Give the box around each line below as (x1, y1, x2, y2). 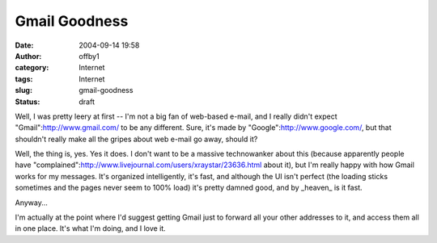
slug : (15, 86, 32, 95)
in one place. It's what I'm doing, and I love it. (15, 224, 166, 233)
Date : (15, 40, 34, 50)
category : (15, 63, 49, 73)
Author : (15, 51, 42, 61)
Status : (15, 97, 40, 107)
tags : (15, 73, 33, 84)
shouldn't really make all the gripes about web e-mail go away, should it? (15, 134, 258, 144)
